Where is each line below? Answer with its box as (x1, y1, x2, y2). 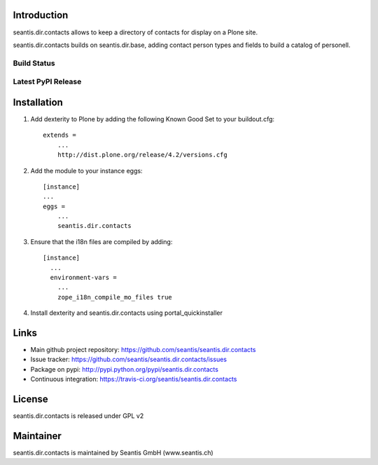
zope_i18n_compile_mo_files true (57, 293, 173, 301)
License (13, 393, 48, 405)
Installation (13, 96, 63, 108)
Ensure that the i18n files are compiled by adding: (30, 237, 173, 245)
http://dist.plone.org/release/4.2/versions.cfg (57, 151, 227, 159)
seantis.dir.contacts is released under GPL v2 (13, 412, 144, 420)
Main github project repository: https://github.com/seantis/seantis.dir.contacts (30, 346, 256, 354)
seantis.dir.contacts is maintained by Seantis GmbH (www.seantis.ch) (13, 449, 213, 457)
